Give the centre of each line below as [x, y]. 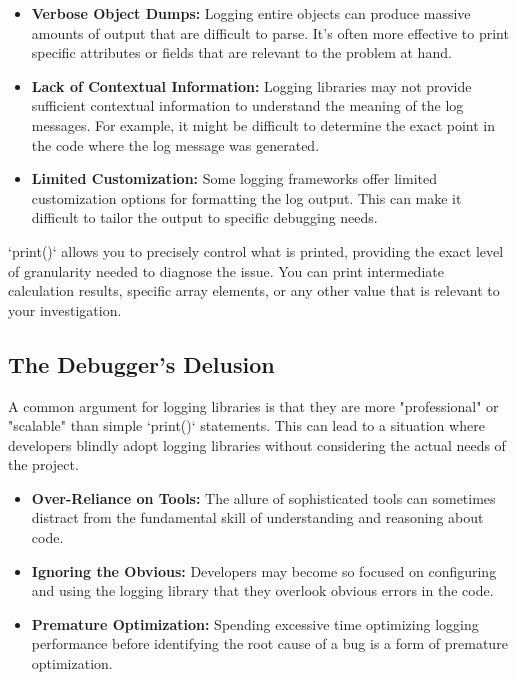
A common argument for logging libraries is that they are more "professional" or [253, 405]
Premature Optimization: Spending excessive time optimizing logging [255, 623]
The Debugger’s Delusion [141, 363]
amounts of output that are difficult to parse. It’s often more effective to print [270, 32]
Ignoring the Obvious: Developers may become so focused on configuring [264, 570]
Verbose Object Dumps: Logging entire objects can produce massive [251, 13]
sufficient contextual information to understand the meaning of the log [247, 105]
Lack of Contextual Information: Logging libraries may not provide [251, 85]
